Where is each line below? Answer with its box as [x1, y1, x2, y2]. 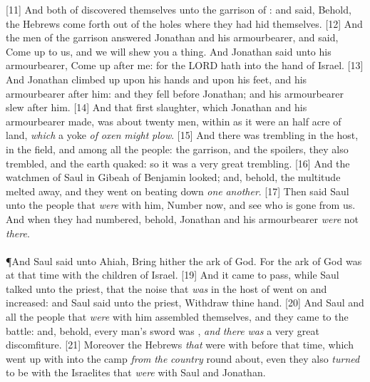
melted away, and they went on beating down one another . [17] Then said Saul [6, 183, 349, 198]
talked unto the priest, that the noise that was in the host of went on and [6, 281, 327, 296]
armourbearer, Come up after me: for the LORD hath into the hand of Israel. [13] [6, 58, 364, 73]
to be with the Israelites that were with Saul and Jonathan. [6, 365, 266, 380]
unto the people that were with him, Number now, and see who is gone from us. [6, 197, 356, 212]
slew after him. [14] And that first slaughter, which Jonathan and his [6, 100, 307, 115]
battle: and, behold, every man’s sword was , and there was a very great [6, 323, 319, 338]
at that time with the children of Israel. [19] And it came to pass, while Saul [6, 267, 339, 282]
